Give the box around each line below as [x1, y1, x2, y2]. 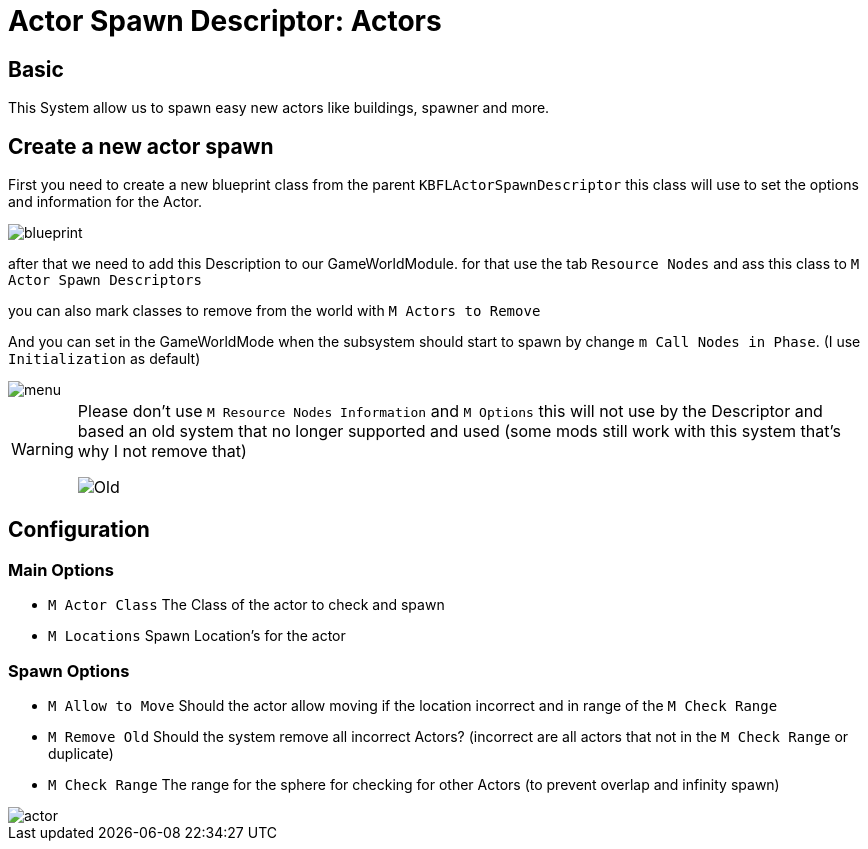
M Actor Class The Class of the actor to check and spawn [48, 596, 445, 614]
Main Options [8, 559, 114, 580]
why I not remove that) [77, 441, 247, 462]
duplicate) [48, 744, 114, 762]
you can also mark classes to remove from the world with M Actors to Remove [8, 302, 541, 320]
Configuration [8, 517, 150, 543]
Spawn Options [8, 660, 130, 681]
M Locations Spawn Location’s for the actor [48, 627, 346, 645]
